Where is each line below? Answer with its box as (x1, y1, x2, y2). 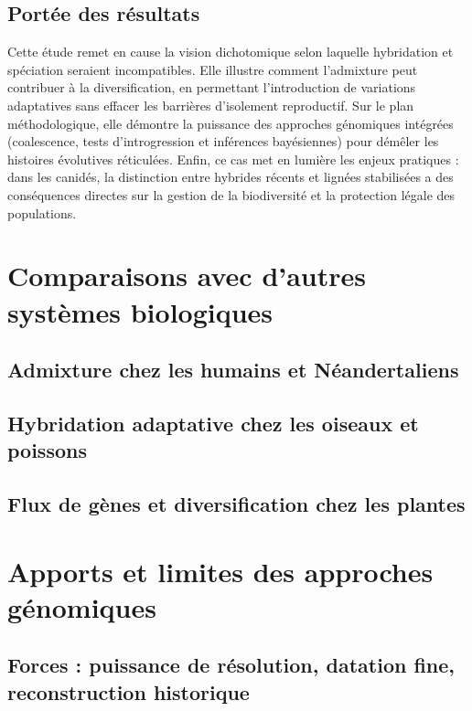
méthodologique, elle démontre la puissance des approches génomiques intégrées (7, 113, 454, 133)
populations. (7, 203, 77, 222)
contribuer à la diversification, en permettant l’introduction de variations (7, 78, 416, 97)
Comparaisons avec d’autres (7, 257, 367, 294)
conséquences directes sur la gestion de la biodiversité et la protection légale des (7, 185, 456, 204)
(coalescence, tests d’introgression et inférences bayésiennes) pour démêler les (7, 132, 439, 151)
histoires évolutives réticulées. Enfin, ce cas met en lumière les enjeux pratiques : (7, 149, 459, 168)
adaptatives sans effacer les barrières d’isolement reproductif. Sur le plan (7, 95, 414, 114)
